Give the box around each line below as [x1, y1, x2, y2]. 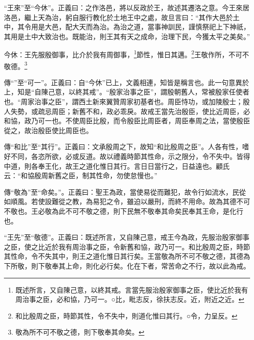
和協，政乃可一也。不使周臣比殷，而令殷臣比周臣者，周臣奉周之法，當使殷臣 [4, 115, 250, 126]
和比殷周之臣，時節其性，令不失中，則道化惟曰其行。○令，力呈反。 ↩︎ [15, 310, 237, 320]
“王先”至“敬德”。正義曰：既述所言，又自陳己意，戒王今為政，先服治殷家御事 [4, 232, 250, 242]
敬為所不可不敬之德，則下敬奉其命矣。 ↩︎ [15, 327, 145, 337]
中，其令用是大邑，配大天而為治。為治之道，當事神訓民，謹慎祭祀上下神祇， [4, 22, 250, 32]
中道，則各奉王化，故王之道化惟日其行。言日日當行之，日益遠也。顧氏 [4, 160, 230, 171]
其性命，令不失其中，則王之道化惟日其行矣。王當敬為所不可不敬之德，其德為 [4, 251, 250, 261]
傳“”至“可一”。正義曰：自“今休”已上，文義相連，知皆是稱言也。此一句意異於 [4, 77, 249, 87]
